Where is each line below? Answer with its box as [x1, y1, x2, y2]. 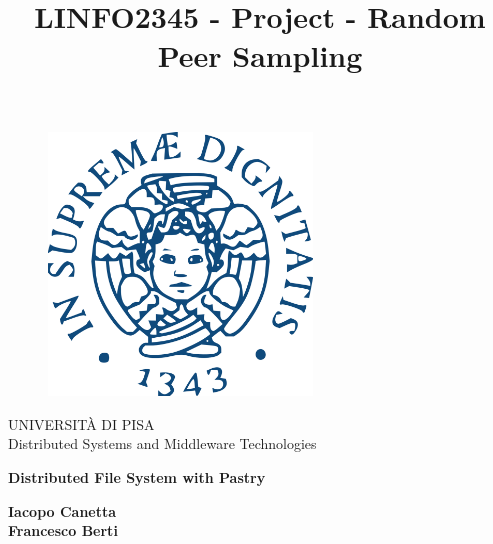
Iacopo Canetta [8, 500, 117, 521]
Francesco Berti [8, 520, 118, 541]
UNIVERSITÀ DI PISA [8, 413, 155, 434]
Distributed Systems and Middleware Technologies [8, 433, 317, 454]
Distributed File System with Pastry [8, 466, 266, 487]
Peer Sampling [157, 35, 363, 76]
